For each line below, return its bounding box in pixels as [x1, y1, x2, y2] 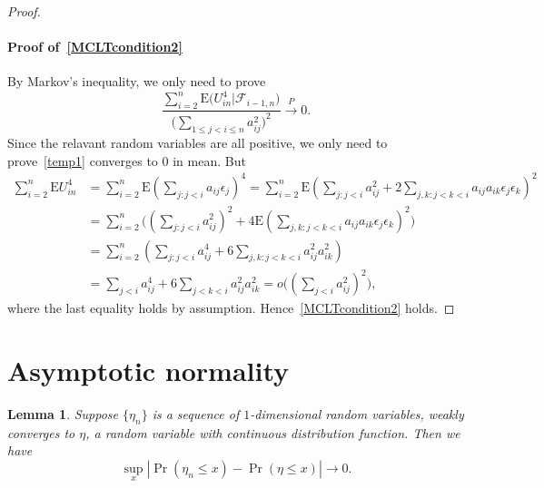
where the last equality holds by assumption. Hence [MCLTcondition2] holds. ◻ [7, 298, 455, 317]
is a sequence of [152, 404, 240, 423]
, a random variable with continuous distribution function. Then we [85, 423, 460, 442]
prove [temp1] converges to [7, 151, 158, 170]
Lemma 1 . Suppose [7, 404, 119, 423]
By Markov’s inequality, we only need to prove [7, 72, 266, 91]
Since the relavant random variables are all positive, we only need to [7, 133, 388, 152]
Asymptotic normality [7, 351, 290, 388]
